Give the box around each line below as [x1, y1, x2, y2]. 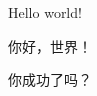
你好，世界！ [8, 35, 92, 56]
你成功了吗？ [8, 69, 92, 90]
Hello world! [8, 2, 82, 22]
